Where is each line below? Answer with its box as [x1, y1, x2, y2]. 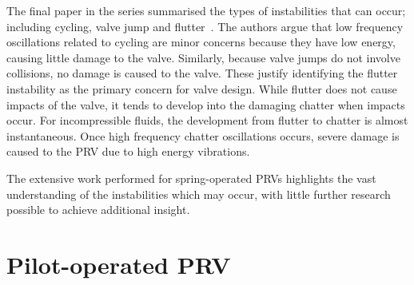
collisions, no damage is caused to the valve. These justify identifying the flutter [6, 65, 398, 81]
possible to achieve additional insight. [6, 201, 190, 218]
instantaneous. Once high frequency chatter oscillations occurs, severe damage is [6, 127, 400, 144]
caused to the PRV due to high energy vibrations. [6, 143, 250, 160]
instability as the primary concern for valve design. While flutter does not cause [6, 80, 397, 97]
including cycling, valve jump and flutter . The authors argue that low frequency [6, 18, 404, 34]
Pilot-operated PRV [6, 247, 231, 280]
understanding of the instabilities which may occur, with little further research [6, 185, 391, 202]
